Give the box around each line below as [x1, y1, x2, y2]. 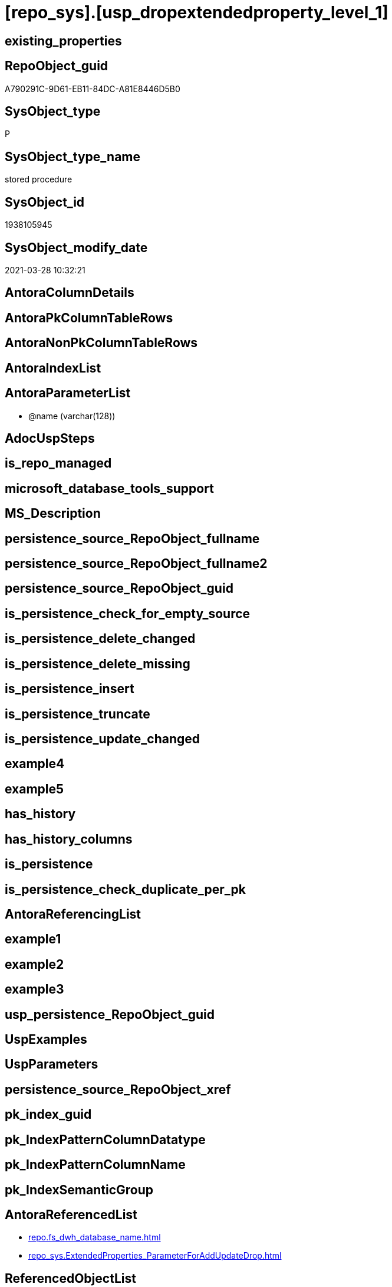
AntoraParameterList [5, 386, 131, 401]
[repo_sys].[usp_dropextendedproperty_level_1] [5, 2, 388, 22]
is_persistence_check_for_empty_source [5, 606, 251, 621]
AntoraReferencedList [5, 1207, 137, 1222]
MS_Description [5, 506, 101, 521]
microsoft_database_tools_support [5, 481, 214, 496]
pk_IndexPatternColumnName [5, 1157, 186, 1172]
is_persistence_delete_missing [5, 656, 190, 671]
